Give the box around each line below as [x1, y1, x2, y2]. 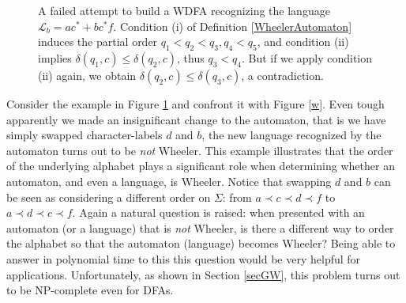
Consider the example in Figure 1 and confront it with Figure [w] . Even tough [6, 95, 385, 112]
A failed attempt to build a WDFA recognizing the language [38, 2, 330, 18]
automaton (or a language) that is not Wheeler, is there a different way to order [6, 219, 394, 236]
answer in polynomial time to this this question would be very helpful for [6, 250, 361, 267]
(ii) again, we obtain [38, 66, 137, 83]
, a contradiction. [241, 66, 324, 83]
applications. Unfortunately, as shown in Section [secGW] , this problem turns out [6, 266, 400, 282]
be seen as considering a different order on [6, 188, 211, 205]
